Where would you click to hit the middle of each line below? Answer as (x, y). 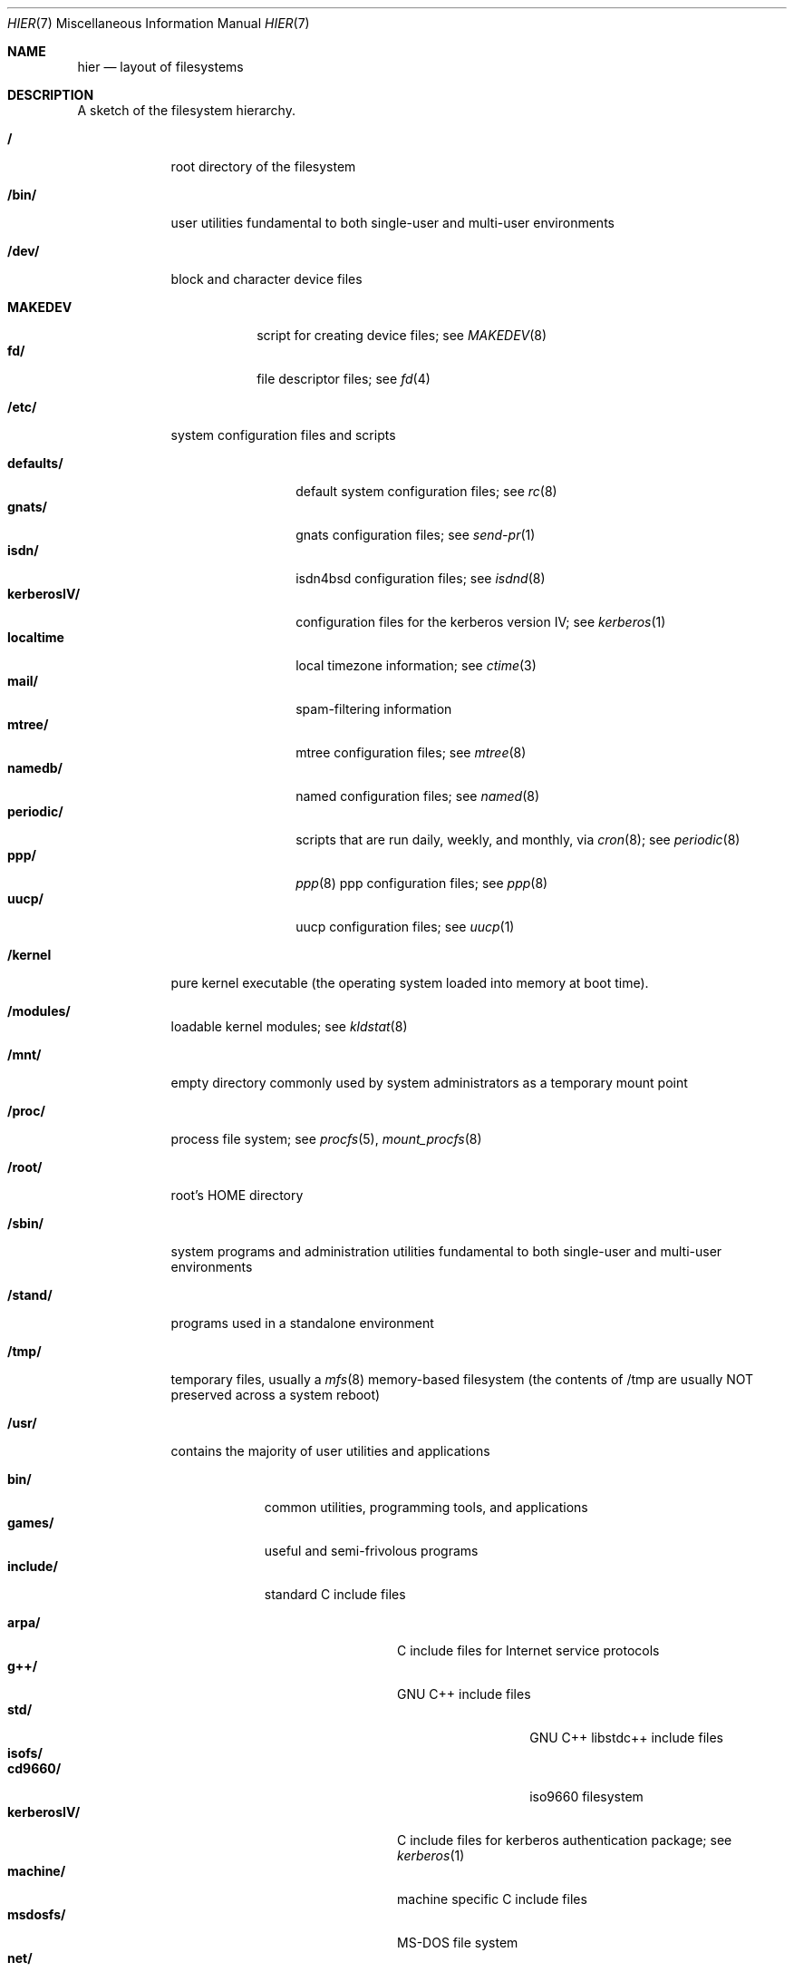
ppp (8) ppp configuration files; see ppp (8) (422, 883)
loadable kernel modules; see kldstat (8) (289, 1026)
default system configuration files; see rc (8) (426, 491)
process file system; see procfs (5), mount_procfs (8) (326, 1139)
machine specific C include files (492, 1899)
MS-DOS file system (458, 1943)
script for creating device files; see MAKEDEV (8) (402, 335)
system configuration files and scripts (283, 435)
